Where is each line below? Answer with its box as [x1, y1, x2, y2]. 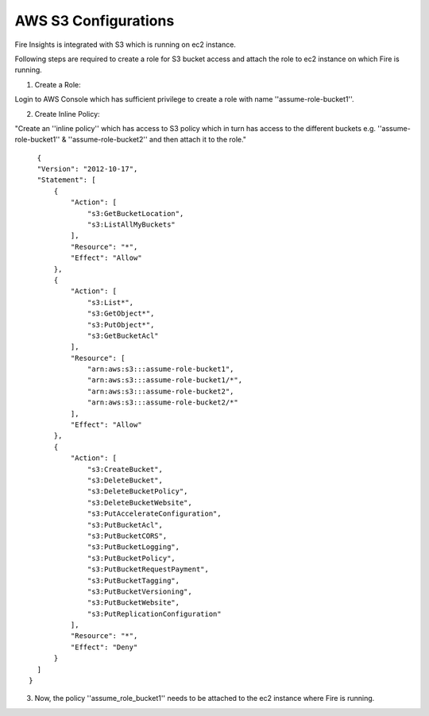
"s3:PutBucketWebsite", [87, 598, 180, 607]
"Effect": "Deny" [70, 642, 138, 652]
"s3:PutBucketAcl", [87, 521, 163, 529]
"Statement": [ [37, 176, 96, 184]
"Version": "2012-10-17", [37, 164, 138, 174]
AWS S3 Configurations [14, 12, 175, 29]
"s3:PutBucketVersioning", [87, 586, 192, 596]
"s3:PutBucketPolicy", [87, 553, 176, 563]
